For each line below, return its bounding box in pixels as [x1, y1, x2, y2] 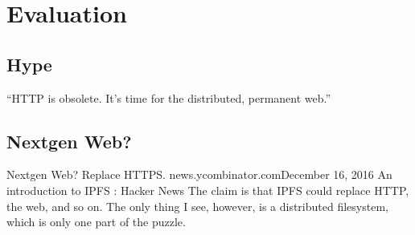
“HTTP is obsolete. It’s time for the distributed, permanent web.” [6, 89, 331, 106]
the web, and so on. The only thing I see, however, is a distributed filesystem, [6, 197, 388, 214]
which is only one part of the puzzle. [6, 213, 186, 230]
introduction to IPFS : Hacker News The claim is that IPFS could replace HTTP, [6, 181, 409, 198]
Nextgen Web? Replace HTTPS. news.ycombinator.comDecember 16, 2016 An [6, 166, 392, 183]
